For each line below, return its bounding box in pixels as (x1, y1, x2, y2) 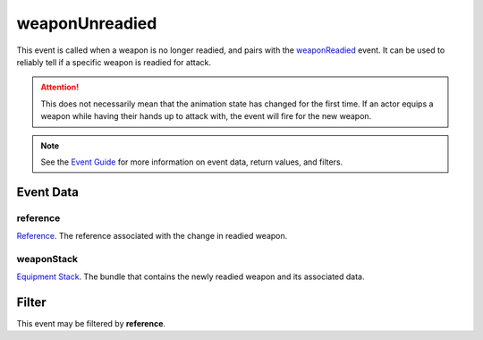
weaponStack (16, 252, 79, 265)
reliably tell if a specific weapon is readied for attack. (16, 56, 212, 67)
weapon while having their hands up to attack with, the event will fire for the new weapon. (40, 111, 372, 122)
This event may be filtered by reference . (16, 319, 165, 329)
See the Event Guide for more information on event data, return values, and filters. (40, 157, 343, 167)
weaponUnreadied (16, 13, 157, 33)
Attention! (40, 81, 80, 93)
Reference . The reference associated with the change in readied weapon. (16, 231, 288, 242)
